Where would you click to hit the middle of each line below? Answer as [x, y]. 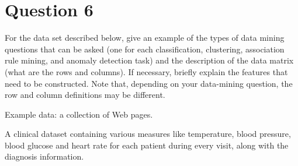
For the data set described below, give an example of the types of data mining [145, 38]
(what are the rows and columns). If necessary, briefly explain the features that [146, 71]
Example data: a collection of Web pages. [79, 114]
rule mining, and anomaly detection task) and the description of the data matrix [149, 60]
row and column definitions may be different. [85, 95]
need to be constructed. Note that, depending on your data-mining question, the [149, 83]
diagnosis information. [44, 156]
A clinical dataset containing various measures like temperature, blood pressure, [148, 134]
